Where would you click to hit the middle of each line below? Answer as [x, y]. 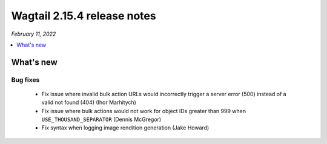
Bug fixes [25, 80]
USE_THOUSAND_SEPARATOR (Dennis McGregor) [101, 119]
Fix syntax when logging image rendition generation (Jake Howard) [125, 128]
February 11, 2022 [34, 34]
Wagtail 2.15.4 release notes [84, 16]
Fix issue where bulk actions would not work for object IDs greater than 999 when [144, 111]
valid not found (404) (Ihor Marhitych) [89, 102]
